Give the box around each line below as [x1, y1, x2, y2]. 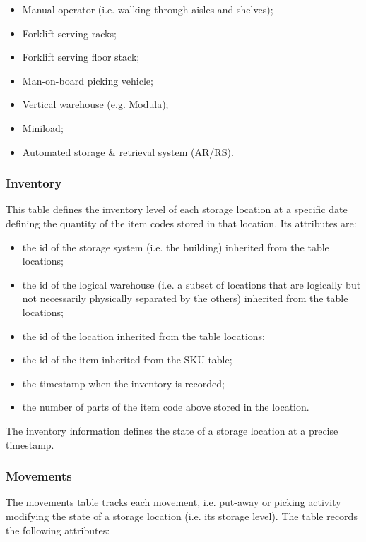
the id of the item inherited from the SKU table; [22, 352, 232, 367]
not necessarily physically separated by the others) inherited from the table [22, 291, 348, 306]
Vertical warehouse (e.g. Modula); [22, 97, 169, 112]
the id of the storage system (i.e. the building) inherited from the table [22, 239, 329, 254]
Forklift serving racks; [22, 25, 117, 40]
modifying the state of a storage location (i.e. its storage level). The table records [6, 508, 358, 523]
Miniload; [22, 120, 64, 135]
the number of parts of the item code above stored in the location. [22, 399, 309, 414]
